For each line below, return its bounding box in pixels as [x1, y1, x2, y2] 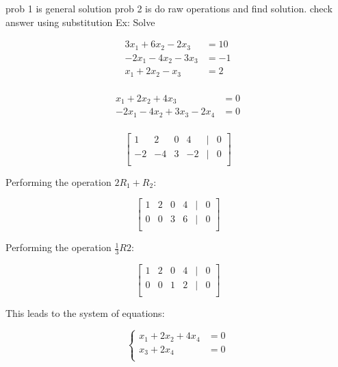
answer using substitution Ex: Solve [5, 14, 155, 29]
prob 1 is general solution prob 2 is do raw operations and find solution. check [5, 1, 333, 15]
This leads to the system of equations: [5, 306, 165, 320]
